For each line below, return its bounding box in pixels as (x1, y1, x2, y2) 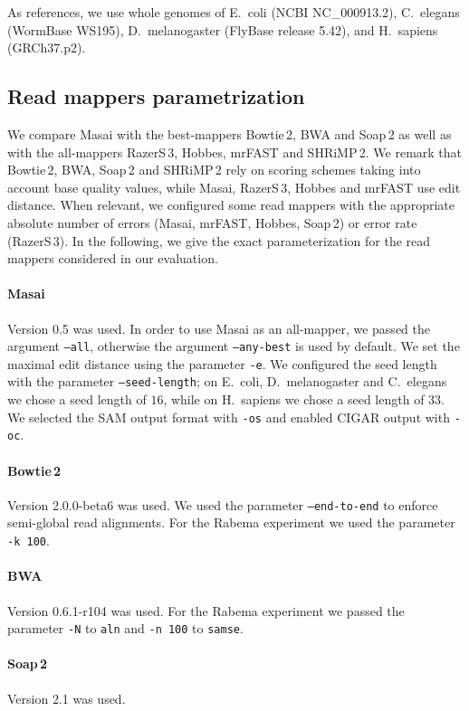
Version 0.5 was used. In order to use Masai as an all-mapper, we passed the (7, 318, 430, 337)
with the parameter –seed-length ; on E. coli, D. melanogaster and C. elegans (7, 372, 447, 391)
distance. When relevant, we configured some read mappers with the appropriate (7, 195, 455, 214)
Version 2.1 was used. (7, 688, 126, 707)
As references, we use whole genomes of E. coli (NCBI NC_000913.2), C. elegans (7, 3, 460, 21)
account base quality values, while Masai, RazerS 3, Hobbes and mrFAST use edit (7, 177, 461, 196)
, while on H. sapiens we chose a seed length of (163, 390, 425, 409)
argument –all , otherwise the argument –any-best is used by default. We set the (7, 337, 460, 355)
